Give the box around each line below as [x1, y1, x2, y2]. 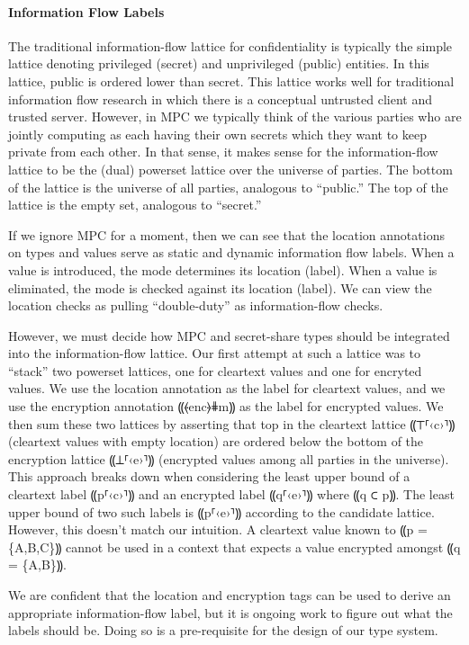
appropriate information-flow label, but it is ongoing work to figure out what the [8, 603, 453, 622]
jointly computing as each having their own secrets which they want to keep [8, 124, 427, 143]
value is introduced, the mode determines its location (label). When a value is [8, 260, 437, 279]
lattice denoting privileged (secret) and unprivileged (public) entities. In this [8, 54, 429, 73]
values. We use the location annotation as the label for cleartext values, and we [8, 379, 446, 398]
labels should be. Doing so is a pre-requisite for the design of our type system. [8, 621, 438, 640]
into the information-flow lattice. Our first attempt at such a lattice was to [8, 344, 421, 363]
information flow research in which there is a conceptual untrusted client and [8, 89, 432, 108]
